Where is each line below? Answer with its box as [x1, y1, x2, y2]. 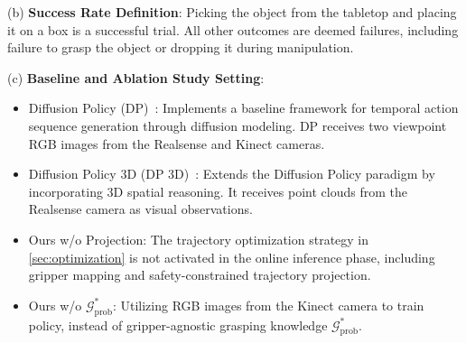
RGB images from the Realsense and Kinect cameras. [28, 134, 325, 153]
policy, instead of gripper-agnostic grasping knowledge [28, 315, 328, 334]
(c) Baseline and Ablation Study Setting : [7, 68, 265, 87]
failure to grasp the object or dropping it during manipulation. [7, 38, 354, 57]
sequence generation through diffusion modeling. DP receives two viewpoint [28, 116, 447, 134]
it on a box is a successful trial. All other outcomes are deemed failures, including [7, 20, 459, 39]
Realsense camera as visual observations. [28, 199, 253, 218]
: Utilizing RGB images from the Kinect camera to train [112, 295, 424, 314]
